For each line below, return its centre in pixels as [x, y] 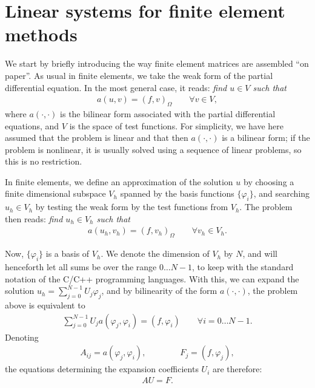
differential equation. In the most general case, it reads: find [116, 87]
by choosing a [269, 181]
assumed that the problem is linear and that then [97, 138]
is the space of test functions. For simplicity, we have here [177, 125]
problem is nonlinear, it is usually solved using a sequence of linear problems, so [153, 149]
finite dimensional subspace [55, 193]
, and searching [282, 193]
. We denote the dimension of [155, 254]
